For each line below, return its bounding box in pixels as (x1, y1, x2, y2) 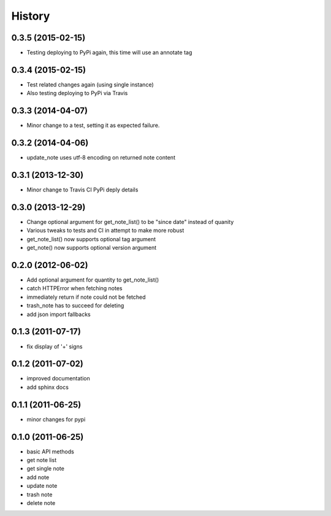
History (11, 9, 50, 23)
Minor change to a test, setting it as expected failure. (26, 121, 160, 129)
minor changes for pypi (26, 415, 86, 423)
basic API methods (26, 448, 75, 455)
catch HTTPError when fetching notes (26, 285, 123, 292)
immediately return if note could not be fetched (26, 293, 146, 301)
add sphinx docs (26, 383, 69, 391)
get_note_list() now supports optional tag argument (26, 235, 156, 242)
